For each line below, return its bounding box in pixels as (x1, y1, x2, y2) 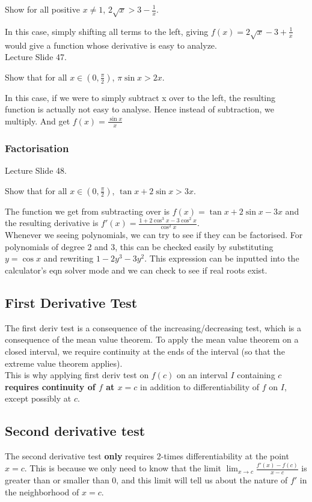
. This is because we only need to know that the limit (24, 462, 221, 474)
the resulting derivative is (5, 216, 99, 229)
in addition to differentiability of (140, 380, 260, 393)
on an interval (176, 369, 228, 381)
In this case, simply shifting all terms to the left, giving (5, 25, 209, 37)
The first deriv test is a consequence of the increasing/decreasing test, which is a (5, 321, 302, 334)
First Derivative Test (5, 293, 138, 312)
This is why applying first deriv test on (5, 369, 149, 381)
